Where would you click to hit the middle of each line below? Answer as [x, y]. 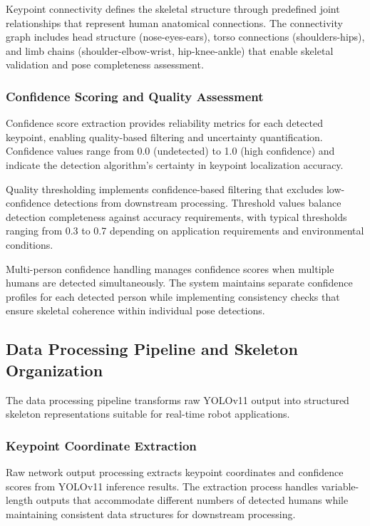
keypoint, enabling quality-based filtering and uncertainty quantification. [164, 136]
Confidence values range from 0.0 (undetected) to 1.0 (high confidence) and [170, 151]
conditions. [30, 244]
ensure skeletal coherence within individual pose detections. [135, 310]
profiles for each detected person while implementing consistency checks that [173, 296]
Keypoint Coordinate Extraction [101, 445]
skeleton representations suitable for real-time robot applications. [148, 414]
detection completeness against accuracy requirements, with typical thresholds [176, 216]
